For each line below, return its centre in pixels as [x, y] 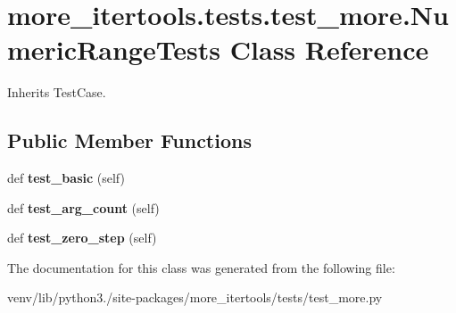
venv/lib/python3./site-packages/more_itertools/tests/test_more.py [195, 297]
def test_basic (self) [66, 178]
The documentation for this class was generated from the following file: [201, 267]
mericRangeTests [114, 49]
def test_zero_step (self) [82, 238]
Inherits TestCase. [57, 92]
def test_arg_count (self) [83, 207]
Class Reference [329, 49]
